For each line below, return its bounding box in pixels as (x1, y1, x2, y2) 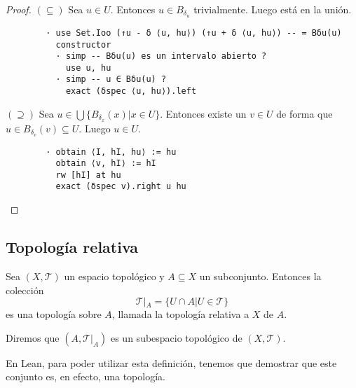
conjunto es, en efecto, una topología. (6, 369, 165, 384)
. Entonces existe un (160, 106, 247, 120)
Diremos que (6, 330, 60, 345)
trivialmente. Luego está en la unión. (193, 2, 352, 16)
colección (6, 282, 44, 297)
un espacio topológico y (64, 268, 165, 283)
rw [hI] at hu (55, 169, 121, 180)
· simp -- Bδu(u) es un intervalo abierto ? (55, 51, 267, 62)
